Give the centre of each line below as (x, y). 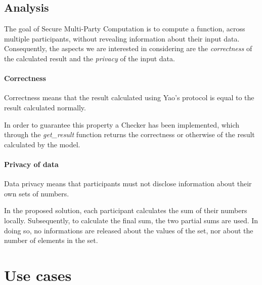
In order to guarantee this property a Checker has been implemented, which (122, 124)
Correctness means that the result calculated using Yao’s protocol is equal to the (129, 97)
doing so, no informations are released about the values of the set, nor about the (129, 230)
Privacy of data (31, 164)
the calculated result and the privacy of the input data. (90, 58)
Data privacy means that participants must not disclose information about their (128, 184)
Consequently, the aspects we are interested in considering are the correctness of (128, 48)
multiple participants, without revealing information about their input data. (122, 38)
